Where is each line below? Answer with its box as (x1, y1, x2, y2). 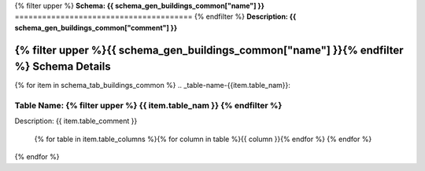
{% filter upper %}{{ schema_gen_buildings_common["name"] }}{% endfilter (14, 43, 405, 56)
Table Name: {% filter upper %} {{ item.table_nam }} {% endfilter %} (14, 100, 283, 111)
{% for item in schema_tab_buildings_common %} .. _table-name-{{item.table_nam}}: (14, 81, 291, 90)
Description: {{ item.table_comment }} (14, 116, 138, 126)
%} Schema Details (14, 60, 111, 74)
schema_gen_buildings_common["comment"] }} (14, 23, 177, 32)
